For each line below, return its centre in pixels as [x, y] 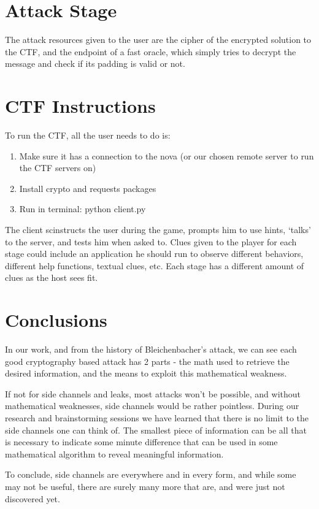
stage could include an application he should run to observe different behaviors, [154, 254]
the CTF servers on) [58, 168]
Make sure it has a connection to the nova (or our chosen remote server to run [167, 155]
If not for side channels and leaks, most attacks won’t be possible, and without [153, 393]
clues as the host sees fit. [52, 277]
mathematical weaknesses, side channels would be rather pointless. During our [152, 406]
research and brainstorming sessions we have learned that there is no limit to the [157, 418]
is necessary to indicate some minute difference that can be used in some [141, 442]
